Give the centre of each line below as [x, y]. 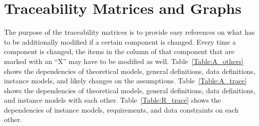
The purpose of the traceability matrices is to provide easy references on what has [129, 32]
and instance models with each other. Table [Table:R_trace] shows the [113, 100]
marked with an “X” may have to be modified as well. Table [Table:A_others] [124, 61]
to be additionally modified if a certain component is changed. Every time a [120, 41]
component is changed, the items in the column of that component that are [119, 51]
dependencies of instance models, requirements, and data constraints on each [121, 109]
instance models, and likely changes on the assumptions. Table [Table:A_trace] [126, 81]
